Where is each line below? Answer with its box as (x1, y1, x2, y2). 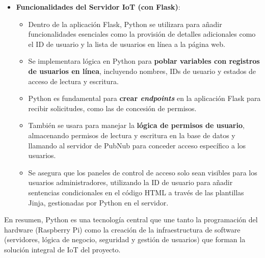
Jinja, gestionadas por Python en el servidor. (28, 197, 169, 208)
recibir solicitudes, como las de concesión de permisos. (28, 102, 197, 113)
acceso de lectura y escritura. (28, 75, 119, 86)
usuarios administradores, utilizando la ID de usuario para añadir (28, 177, 233, 188)
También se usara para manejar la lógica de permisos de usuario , (28, 120, 245, 131)
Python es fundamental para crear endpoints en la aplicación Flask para (28, 93, 261, 104)
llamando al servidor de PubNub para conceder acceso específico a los (28, 140, 246, 150)
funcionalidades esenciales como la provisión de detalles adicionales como (28, 29, 256, 39)
